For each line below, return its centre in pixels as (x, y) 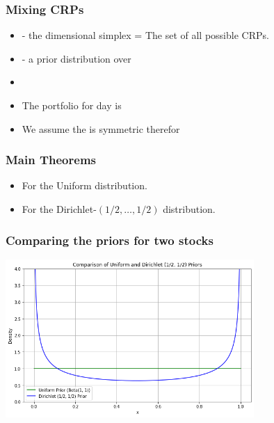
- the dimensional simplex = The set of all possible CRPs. (145, 35)
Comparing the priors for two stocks (110, 240)
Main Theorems (51, 160)
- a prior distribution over (76, 58)
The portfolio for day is (72, 105)
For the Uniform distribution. (84, 185)
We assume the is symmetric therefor (101, 128)
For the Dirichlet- (59, 209)
